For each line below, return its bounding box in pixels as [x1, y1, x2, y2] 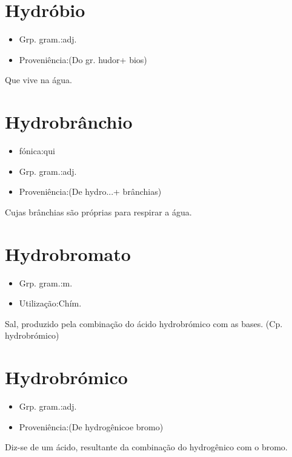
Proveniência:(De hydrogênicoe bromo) [19, 420, 164, 433]
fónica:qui [19, 144, 55, 157]
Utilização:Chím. [19, 297, 82, 310]
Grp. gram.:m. [19, 276, 73, 289]
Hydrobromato [5, 241, 131, 266]
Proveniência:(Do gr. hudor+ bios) [19, 53, 147, 66]
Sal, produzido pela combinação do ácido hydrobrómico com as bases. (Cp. [5, 317, 283, 330]
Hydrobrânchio [5, 109, 133, 134]
